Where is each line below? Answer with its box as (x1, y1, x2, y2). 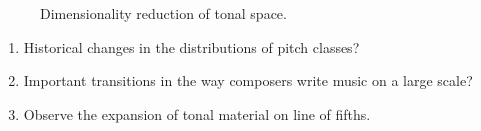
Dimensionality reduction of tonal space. (40, 3, 287, 23)
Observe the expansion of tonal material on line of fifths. (23, 103, 371, 124)
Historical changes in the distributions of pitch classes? (23, 36, 360, 57)
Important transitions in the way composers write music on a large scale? (23, 70, 473, 91)
